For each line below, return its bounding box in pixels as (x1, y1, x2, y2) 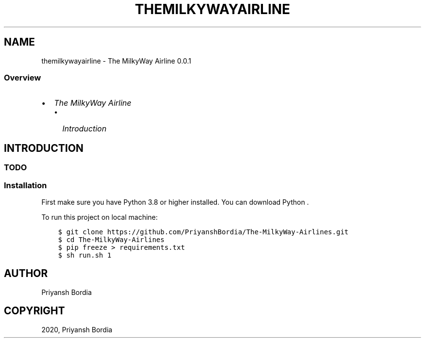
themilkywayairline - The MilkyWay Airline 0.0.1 (41, 56, 192, 65)
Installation (4, 180, 47, 190)
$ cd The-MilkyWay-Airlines (58, 235, 164, 244)
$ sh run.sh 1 (58, 251, 112, 259)
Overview (4, 72, 41, 82)
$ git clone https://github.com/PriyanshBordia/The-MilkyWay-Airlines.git (58, 228, 349, 236)
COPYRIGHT (4, 305, 65, 317)
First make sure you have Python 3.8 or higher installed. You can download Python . (41, 197, 309, 206)
